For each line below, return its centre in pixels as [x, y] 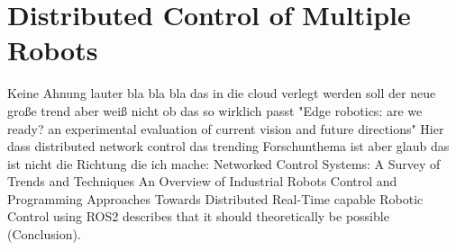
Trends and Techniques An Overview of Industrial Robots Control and [202, 181]
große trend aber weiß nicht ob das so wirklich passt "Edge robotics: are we [215, 110]
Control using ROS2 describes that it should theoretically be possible [198, 216]
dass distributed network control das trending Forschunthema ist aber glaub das [228, 146]
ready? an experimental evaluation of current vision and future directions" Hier [226, 128]
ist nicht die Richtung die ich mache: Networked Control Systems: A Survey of [224, 163]
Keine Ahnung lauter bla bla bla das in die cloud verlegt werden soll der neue [222, 93]
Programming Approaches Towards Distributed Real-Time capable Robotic [215, 198]
